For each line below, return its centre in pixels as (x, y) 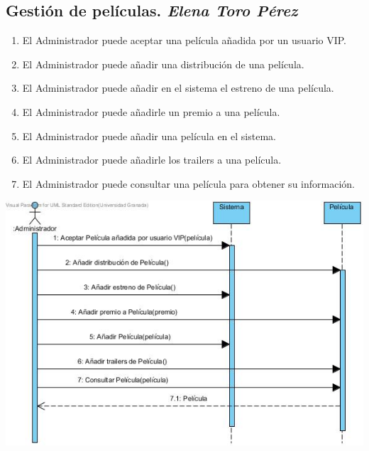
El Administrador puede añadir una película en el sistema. (149, 136)
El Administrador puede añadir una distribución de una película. (163, 64)
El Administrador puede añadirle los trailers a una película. (152, 160)
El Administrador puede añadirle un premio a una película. (151, 111)
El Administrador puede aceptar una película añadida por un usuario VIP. (184, 40)
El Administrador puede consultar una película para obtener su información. (188, 183)
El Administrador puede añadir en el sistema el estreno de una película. (178, 88)
